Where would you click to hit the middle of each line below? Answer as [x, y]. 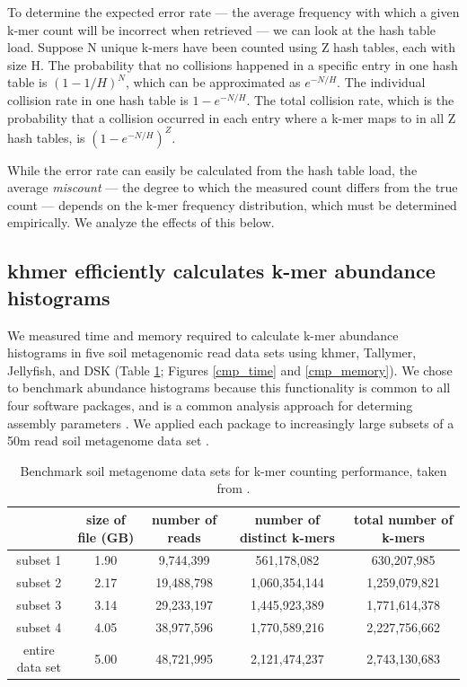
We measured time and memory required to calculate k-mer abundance [203, 335]
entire [39, 649]
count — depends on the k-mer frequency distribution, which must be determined [232, 204]
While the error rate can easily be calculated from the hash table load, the [212, 169]
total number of [403, 519]
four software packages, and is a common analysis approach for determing [210, 405]
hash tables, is [46, 137]
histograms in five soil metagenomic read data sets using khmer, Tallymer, [212, 352]
